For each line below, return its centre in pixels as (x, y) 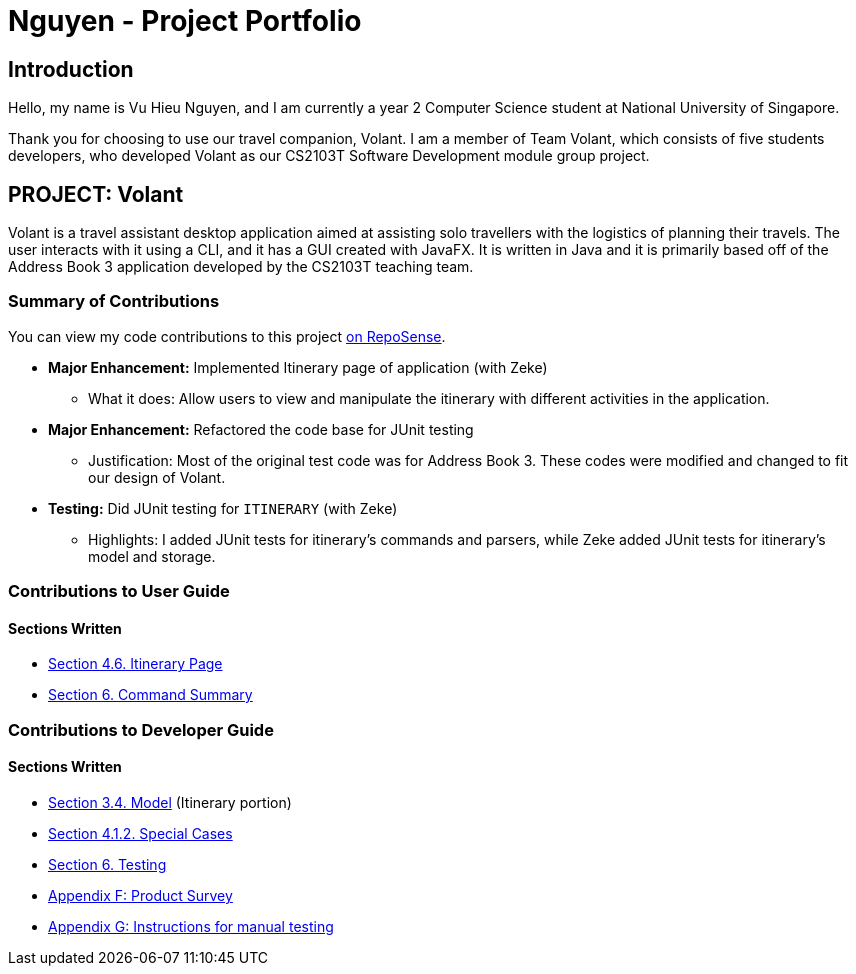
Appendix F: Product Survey (140, 895)
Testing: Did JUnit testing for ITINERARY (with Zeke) (223, 508)
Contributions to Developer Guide (141, 729)
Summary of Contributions (114, 301)
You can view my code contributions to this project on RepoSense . (227, 336)
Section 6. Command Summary (150, 695)
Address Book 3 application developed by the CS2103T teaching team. (241, 267)
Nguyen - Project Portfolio (185, 21)
